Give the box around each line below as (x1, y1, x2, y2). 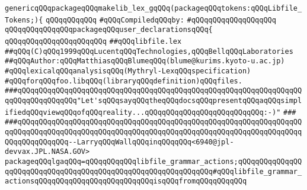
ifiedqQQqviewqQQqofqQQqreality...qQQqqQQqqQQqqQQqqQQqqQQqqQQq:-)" (5, 108, 281, 117)
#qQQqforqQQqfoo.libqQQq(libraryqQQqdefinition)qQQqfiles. (5, 76, 242, 85)
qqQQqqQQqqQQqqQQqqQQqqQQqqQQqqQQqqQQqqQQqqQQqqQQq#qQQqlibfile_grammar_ (5, 167, 302, 176)
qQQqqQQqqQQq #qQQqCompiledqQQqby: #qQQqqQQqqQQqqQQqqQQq (46, 15, 276, 24)
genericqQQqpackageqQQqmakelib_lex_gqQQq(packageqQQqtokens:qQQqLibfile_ (5, 4, 302, 12)
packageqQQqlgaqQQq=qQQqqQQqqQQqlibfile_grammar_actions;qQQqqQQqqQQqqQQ (5, 157, 302, 166)
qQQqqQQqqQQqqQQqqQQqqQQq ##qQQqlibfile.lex (5, 37, 182, 46)
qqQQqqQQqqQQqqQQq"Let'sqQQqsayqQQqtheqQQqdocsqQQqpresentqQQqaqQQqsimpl (5, 96, 302, 105)
